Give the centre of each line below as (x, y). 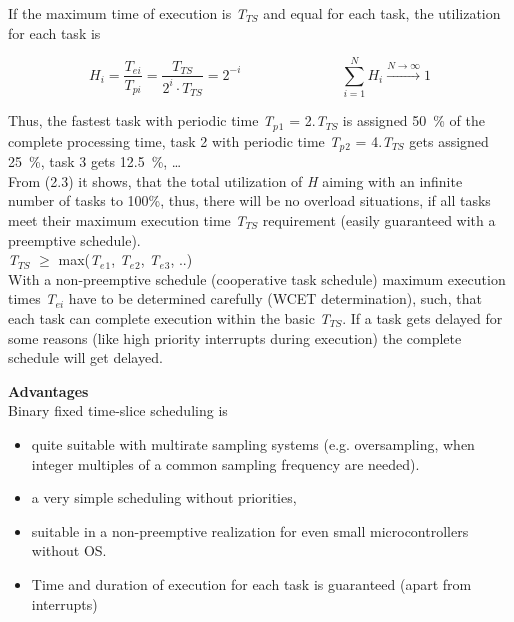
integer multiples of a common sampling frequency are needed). (225, 463)
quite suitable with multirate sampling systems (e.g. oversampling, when (253, 443)
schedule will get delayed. (85, 357)
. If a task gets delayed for (422, 317)
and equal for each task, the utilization (382, 13)
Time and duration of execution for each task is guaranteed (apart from (251, 583)
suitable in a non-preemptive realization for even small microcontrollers (250, 530)
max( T (79, 259)
